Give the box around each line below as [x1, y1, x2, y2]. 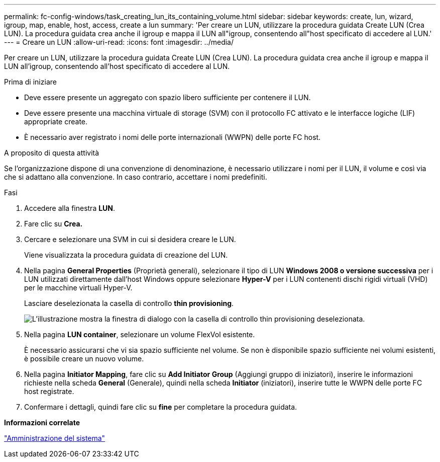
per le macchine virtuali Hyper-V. [24, 283, 133, 292]
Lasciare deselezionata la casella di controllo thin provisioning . [24, 299, 234, 307]
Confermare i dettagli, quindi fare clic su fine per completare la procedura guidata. [24, 403, 297, 411]
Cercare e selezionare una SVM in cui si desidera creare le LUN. [24, 235, 236, 244]
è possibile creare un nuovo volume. [24, 354, 144, 363]
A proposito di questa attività [4, 148, 99, 157]
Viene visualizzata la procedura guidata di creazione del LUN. [24, 251, 228, 259]
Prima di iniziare [4, 78, 57, 86]
